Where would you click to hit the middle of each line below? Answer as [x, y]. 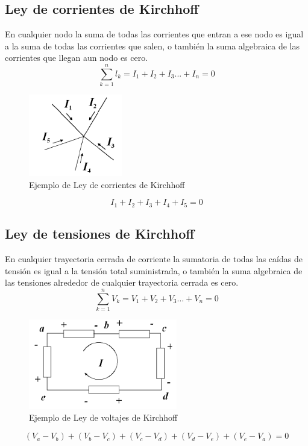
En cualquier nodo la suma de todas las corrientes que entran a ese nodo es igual [154, 34]
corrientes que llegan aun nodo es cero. [77, 58]
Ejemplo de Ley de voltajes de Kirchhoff [103, 417]
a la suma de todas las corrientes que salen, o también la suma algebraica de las [152, 46]
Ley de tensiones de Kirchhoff [100, 234]
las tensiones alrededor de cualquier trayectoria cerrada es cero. [122, 282]
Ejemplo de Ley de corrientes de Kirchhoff [107, 184]
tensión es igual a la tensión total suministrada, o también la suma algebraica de [154, 270]
